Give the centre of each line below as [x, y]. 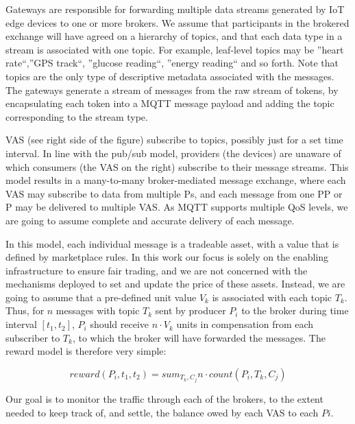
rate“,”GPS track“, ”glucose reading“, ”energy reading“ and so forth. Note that [172, 63]
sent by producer [191, 310]
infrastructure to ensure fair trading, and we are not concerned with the [157, 270]
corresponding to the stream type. [77, 116]
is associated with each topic [272, 297]
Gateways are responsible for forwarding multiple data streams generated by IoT [175, 9]
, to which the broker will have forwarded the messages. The [199, 337]
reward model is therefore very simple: [86, 351]
